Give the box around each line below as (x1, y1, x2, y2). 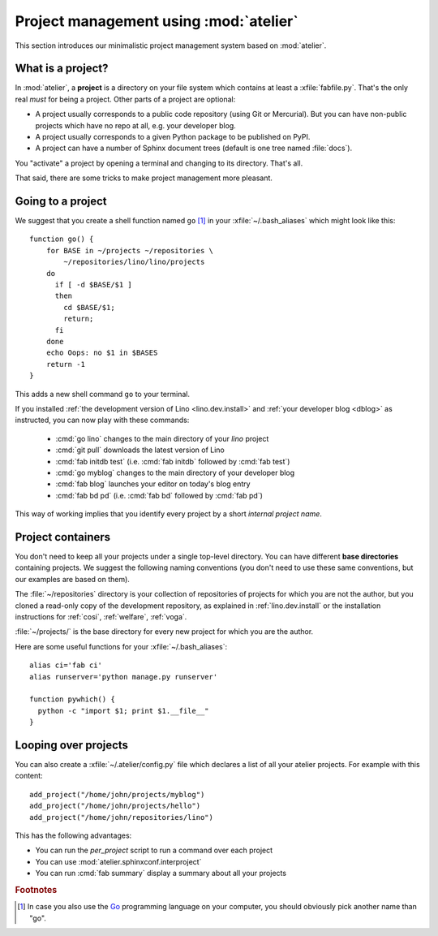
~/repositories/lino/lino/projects (63, 257, 205, 267)
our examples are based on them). (15, 574, 130, 584)
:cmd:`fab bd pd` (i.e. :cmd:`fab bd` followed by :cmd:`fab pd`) (55, 490, 264, 500)
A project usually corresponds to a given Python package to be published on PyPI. (35, 132, 311, 142)
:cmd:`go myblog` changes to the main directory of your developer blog (55, 468, 295, 477)
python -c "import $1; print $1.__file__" (37, 706, 210, 715)
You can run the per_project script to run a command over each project (35, 845, 273, 856)
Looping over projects (15, 738, 129, 752)
